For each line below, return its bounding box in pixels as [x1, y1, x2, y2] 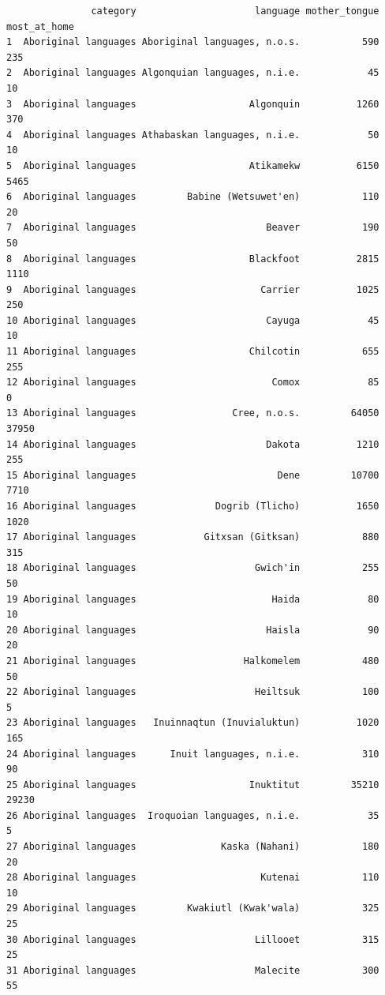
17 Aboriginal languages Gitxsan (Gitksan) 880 [6, 531, 379, 543]
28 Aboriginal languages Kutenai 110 [6, 872, 379, 884]
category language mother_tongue [91, 6, 379, 17]
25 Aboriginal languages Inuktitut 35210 [6, 779, 379, 790]
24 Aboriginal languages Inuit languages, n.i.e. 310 [6, 748, 379, 760]
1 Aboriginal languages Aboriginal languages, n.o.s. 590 [6, 36, 379, 48]
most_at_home [6, 21, 74, 32]
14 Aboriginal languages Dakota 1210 [6, 438, 379, 450]
